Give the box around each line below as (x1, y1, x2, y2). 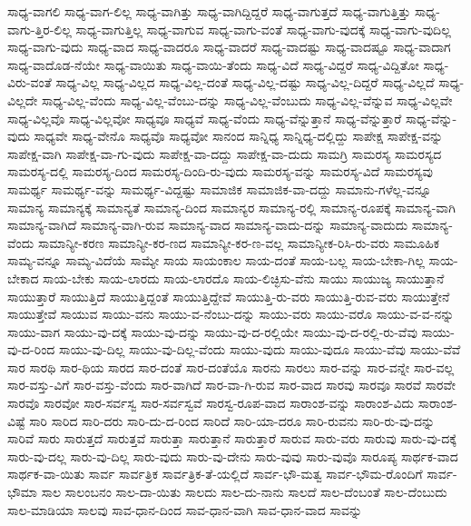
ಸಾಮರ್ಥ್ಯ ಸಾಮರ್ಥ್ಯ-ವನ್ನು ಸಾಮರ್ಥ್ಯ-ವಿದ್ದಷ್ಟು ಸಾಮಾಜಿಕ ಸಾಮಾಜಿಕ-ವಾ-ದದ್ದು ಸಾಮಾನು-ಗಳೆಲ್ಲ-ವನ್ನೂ (7, 179, 432, 198)
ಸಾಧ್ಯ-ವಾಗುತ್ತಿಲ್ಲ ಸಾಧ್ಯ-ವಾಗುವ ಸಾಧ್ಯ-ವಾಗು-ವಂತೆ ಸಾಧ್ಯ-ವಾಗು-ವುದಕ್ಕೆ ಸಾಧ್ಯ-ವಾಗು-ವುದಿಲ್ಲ (75, 19, 451, 38)
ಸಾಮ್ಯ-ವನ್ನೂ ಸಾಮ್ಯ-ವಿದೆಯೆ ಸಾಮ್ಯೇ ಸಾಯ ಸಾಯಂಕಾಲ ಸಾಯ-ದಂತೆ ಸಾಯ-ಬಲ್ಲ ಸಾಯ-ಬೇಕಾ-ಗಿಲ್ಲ (7, 251, 425, 270)
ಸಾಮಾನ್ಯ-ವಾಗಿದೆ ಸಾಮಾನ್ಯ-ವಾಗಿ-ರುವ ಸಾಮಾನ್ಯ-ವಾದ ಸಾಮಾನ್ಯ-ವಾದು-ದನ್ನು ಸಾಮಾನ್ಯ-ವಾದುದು (7, 215, 408, 234)
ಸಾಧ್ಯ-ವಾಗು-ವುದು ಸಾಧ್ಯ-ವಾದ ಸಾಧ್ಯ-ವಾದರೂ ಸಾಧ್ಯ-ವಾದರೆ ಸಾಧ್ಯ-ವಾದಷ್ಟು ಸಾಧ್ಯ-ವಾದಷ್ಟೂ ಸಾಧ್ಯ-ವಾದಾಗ (7, 37, 451, 56)
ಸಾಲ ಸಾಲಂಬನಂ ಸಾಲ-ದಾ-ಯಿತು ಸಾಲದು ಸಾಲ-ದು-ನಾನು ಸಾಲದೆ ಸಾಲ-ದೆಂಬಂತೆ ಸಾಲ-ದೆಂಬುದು (41, 482, 447, 501)
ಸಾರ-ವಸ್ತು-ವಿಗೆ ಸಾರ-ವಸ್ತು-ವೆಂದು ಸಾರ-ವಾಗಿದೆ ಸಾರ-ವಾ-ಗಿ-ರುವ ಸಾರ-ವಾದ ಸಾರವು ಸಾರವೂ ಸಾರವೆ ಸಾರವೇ (7, 375, 456, 394)
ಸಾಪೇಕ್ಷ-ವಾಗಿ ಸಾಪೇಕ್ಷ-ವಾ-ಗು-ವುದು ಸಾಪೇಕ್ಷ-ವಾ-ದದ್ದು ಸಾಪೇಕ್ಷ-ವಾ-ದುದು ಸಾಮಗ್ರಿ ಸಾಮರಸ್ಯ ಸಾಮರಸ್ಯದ (7, 144, 442, 163)
